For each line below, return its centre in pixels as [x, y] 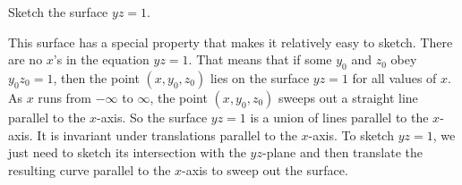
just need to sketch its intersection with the [127, 152]
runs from [65, 97]
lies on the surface [260, 77]
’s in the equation [101, 59]
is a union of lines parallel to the [339, 117]
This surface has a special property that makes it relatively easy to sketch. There [231, 42]
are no [26, 59]
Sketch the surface [58, 12]
